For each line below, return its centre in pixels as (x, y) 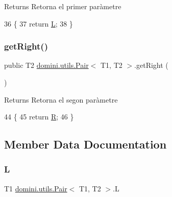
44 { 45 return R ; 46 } (39, 117)
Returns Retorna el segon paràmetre (61, 99)
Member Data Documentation (85, 144)
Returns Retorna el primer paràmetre (63, 6)
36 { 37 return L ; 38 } (39, 23)
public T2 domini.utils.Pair (46, 65)
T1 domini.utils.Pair (36, 188)
